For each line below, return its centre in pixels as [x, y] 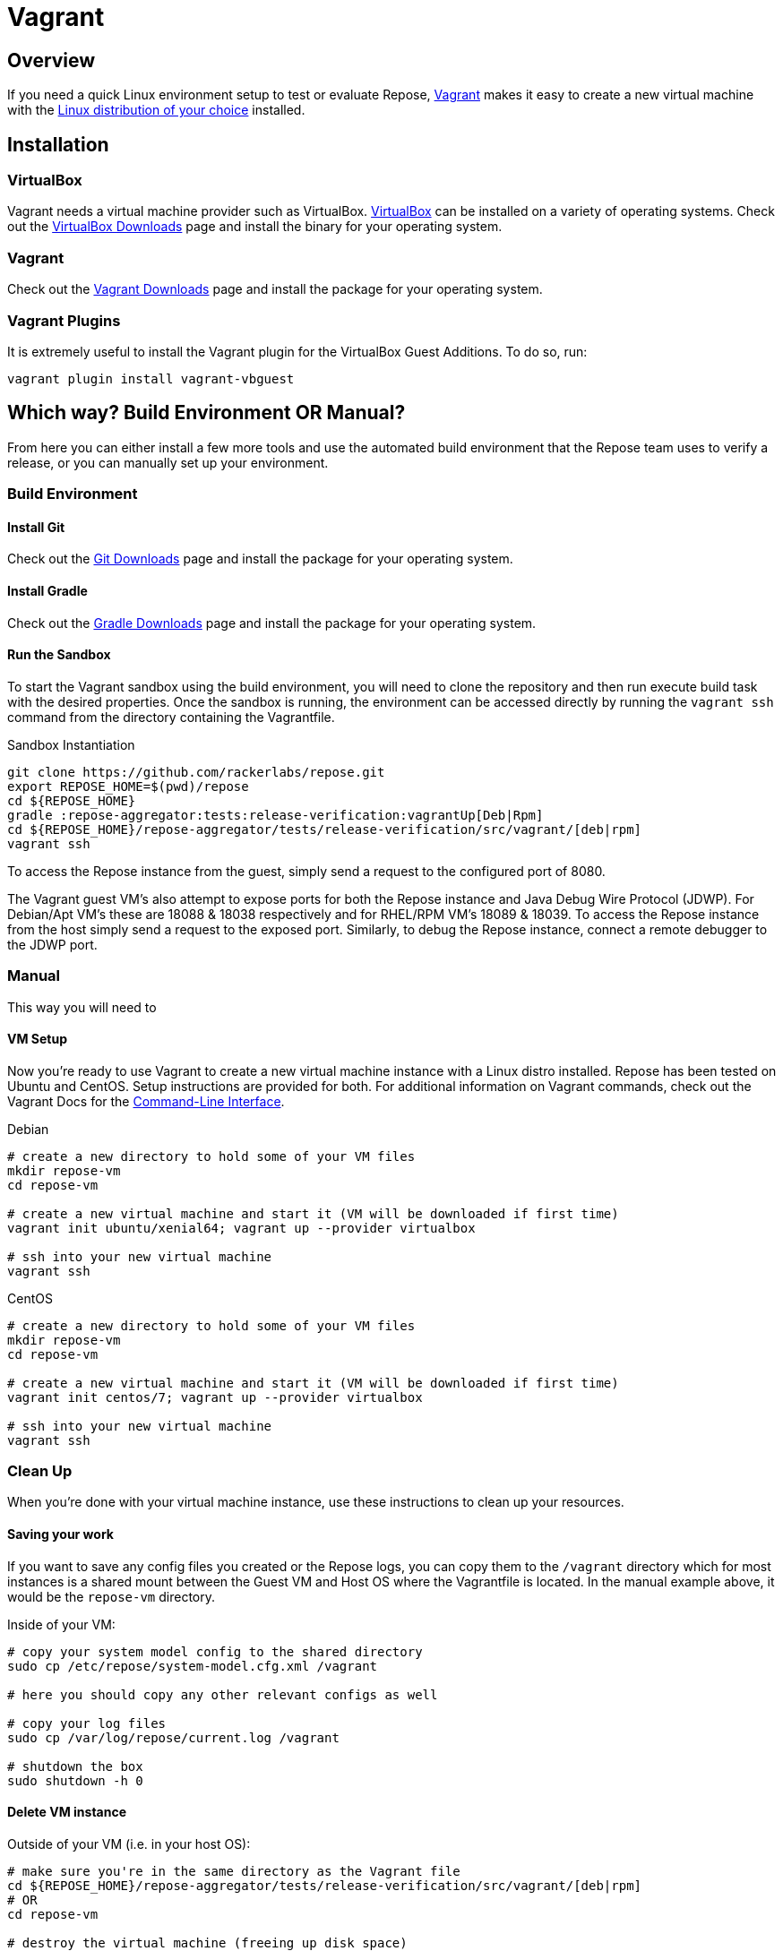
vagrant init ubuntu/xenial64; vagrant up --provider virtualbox [241, 1228]
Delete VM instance [67, 1812]
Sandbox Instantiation [71, 744]
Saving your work [60, 1534]
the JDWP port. [52, 944]
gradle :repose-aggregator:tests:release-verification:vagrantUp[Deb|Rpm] [275, 815]
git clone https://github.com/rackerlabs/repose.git [196, 772]
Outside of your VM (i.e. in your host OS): [129, 1844]
